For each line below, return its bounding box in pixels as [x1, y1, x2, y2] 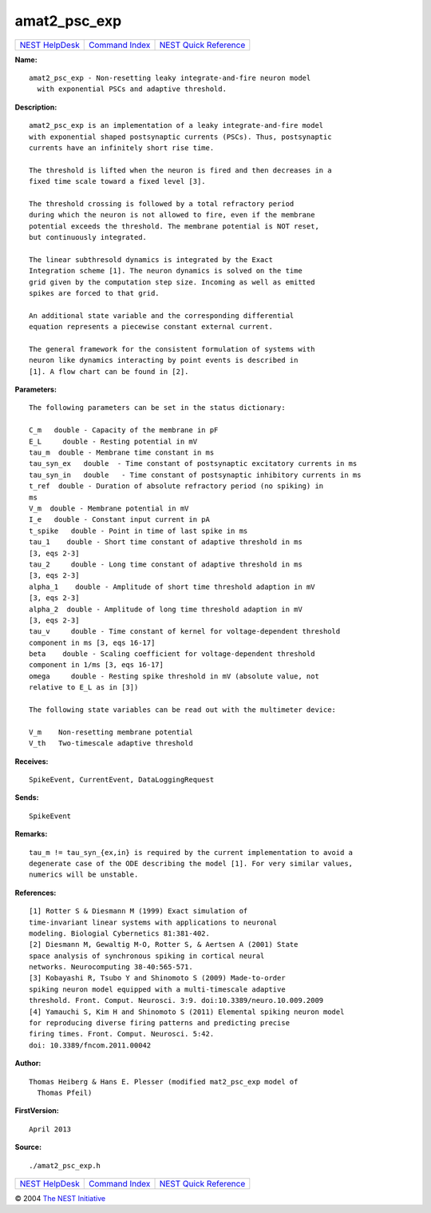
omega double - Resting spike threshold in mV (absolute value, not [29, 671, 319, 681]
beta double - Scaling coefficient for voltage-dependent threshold [29, 650, 315, 658]
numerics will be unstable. [29, 870, 139, 879]
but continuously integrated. [29, 233, 148, 242]
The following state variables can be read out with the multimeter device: [29, 706, 337, 714]
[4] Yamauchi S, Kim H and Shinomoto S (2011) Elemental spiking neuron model [29, 1007, 345, 1016]
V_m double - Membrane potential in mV [29, 504, 189, 513]
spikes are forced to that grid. [29, 288, 160, 297]
